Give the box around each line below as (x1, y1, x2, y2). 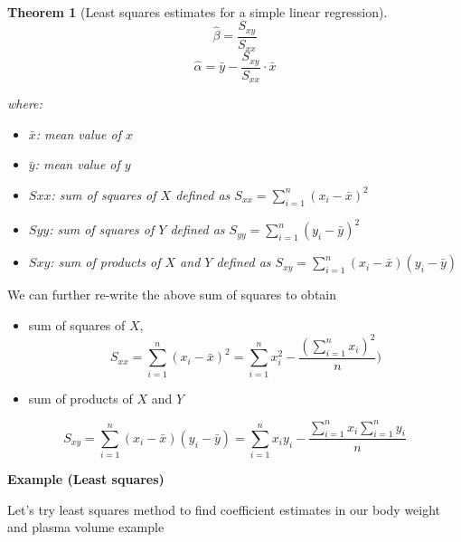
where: (7, 94, 42, 113)
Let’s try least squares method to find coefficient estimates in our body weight (7, 499, 441, 518)
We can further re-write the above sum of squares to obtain (7, 285, 337, 304)
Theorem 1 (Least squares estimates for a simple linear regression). (7, 2, 388, 21)
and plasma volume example (7, 518, 165, 537)
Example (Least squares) (7, 470, 165, 489)
